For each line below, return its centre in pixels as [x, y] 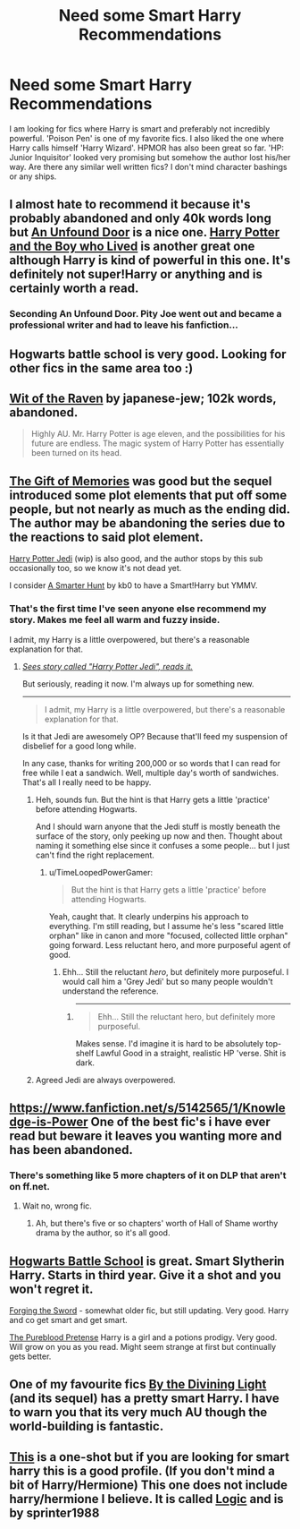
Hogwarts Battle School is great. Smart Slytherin [147, 1261]
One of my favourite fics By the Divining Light [138, 1384]
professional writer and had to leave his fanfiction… [124, 325]
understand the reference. [110, 991]
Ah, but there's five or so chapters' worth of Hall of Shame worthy [157, 1224]
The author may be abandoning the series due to [147, 523]
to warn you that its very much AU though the [138, 1412]
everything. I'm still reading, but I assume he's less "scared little [166, 926]
